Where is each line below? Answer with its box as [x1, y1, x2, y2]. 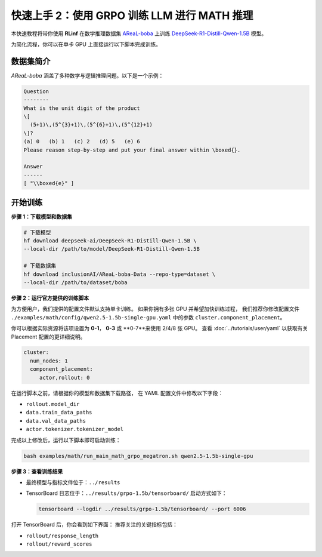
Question [23, 88, 49, 95]
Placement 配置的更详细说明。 [11, 333, 86, 340]
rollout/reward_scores [26, 541, 92, 547]
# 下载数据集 [23, 263, 57, 269]
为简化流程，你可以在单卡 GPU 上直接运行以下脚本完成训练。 [11, 41, 161, 48]
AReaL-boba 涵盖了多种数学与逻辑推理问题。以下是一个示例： [11, 72, 164, 79]
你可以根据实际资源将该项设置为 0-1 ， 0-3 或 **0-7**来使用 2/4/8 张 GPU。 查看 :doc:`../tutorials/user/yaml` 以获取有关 [11, 325, 308, 332]
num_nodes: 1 [30, 357, 68, 364]
